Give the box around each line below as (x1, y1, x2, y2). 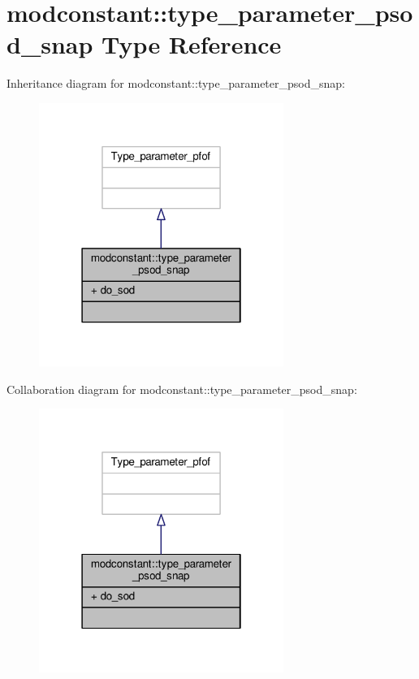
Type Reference (102, 28, 282, 61)
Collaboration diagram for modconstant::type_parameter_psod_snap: (6, 380, 357, 397)
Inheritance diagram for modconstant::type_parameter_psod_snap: (6, 75, 345, 92)
